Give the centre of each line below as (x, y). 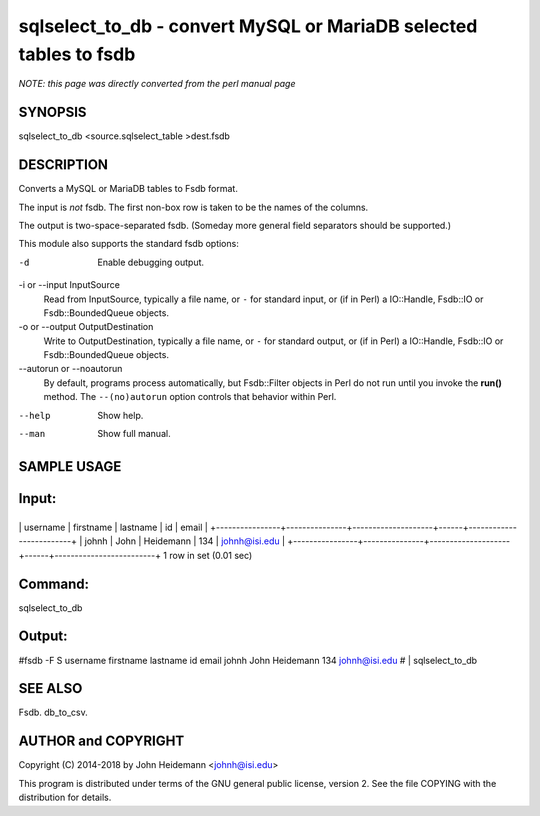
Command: (54, 583)
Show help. (120, 415)
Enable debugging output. (151, 262)
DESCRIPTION (63, 165)
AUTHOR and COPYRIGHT (101, 741)
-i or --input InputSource (69, 285)
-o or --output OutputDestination (86, 327)
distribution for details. (65, 797)
